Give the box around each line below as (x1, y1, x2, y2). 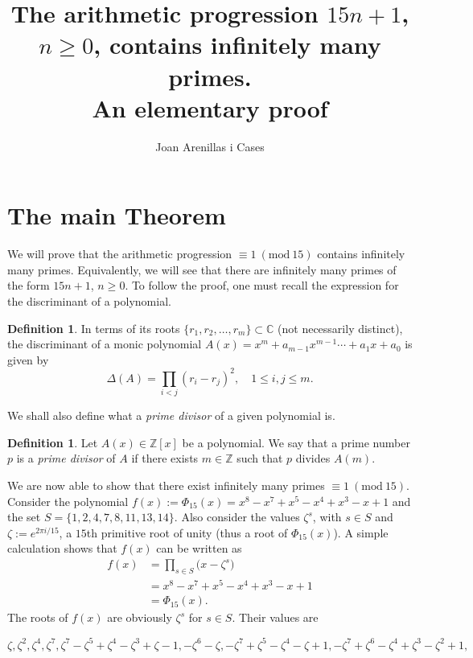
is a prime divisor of (16, 450, 116, 467)
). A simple (333, 524, 389, 541)
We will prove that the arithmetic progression (7, 245, 232, 262)
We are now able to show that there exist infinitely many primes (7, 476, 325, 493)
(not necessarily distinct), (278, 319, 403, 336)
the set (7, 508, 41, 525)
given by (7, 351, 49, 368)
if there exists (131, 450, 199, 467)
